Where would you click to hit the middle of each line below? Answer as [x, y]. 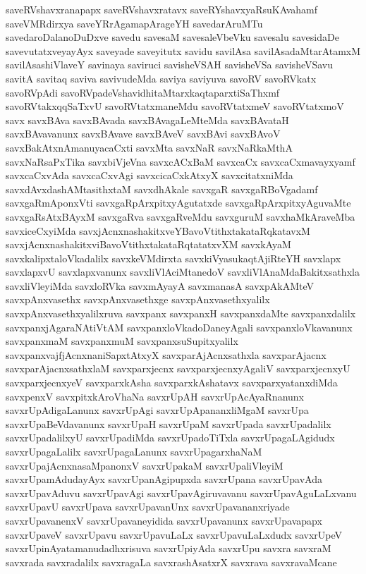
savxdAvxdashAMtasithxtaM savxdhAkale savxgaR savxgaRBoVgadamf [162, 189]
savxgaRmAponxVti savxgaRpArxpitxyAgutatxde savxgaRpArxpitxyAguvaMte [178, 203]
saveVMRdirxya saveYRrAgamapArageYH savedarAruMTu [134, 23]
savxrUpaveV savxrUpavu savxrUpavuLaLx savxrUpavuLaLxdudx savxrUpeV [174, 534]
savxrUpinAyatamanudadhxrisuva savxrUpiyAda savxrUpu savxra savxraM [169, 548]
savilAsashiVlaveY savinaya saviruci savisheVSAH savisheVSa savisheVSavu [170, 65]
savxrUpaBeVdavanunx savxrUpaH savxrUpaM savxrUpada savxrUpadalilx [169, 423]
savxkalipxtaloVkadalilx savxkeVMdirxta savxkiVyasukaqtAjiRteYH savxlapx [173, 258]
